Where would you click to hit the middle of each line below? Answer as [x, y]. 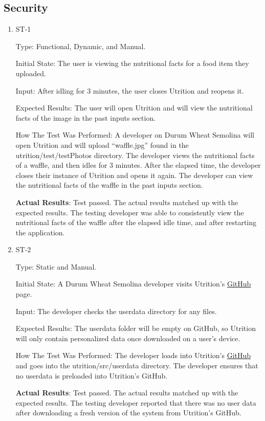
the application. [40, 232]
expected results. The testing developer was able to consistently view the [130, 212]
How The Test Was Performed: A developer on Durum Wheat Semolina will [135, 135]
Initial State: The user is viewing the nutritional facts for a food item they [132, 63]
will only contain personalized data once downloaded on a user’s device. [128, 338]
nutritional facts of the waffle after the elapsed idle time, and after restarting [136, 222]
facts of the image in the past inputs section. [86, 117]
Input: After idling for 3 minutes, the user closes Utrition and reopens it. [130, 90]
